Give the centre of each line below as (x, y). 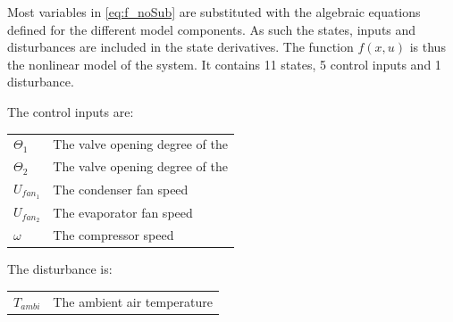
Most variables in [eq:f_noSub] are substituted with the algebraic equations (214, 12)
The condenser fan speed (121, 189)
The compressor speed (113, 235)
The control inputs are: (71, 111)
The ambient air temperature (133, 301)
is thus (428, 47)
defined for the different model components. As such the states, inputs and (212, 29)
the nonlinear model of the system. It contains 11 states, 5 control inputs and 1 (224, 64)
